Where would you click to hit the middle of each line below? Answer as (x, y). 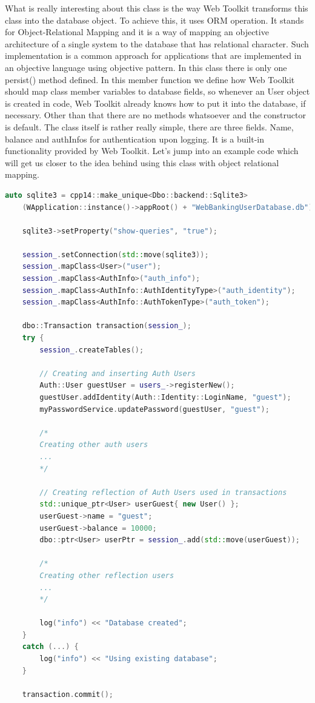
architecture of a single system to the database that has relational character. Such (157, 43)
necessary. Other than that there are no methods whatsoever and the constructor (155, 115)
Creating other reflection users (107, 575)
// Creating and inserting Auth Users (118, 373)
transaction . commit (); (68, 694)
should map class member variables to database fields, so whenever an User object (157, 91)
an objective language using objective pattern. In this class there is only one (146, 67)
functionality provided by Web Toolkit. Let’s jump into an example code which (152, 151)
